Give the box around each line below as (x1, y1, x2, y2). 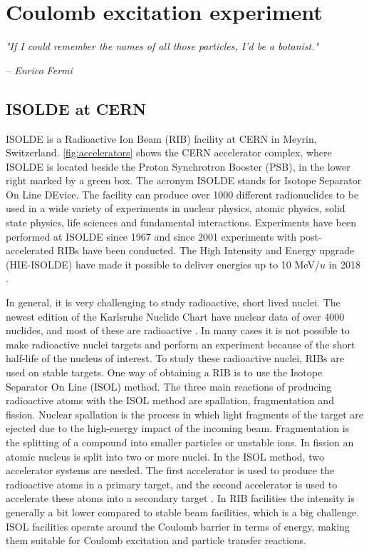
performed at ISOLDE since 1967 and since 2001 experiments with (6, 229, 297, 244)
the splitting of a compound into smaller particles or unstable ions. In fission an (6, 434, 354, 449)
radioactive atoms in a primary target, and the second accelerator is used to (6, 476, 338, 491)
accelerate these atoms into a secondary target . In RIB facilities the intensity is (6, 491, 355, 506)
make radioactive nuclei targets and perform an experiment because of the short (6, 336, 355, 351)
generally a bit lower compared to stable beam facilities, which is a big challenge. (6, 504, 360, 519)
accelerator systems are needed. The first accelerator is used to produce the (6, 463, 335, 478)
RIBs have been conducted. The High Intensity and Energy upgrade (57, 243, 355, 258)
